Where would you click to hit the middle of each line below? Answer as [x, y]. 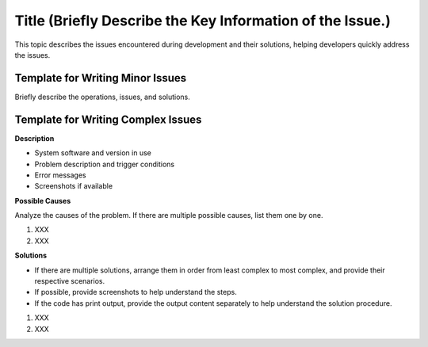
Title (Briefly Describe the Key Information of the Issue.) [203, 21]
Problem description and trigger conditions [104, 164]
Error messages [60, 175]
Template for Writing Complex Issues [108, 119]
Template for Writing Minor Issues [101, 78]
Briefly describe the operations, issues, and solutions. [102, 97]
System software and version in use [93, 153]
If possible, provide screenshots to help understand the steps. [136, 292]
